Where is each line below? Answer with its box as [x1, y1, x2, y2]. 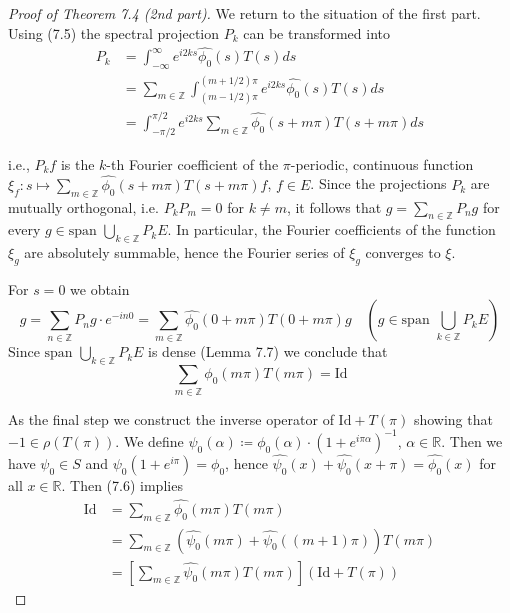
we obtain [70, 278, 130, 299]
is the [60, 153, 95, 174]
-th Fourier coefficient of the [106, 153, 279, 174]
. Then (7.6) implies [61, 474, 183, 495]
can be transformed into [243, 22, 391, 43]
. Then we [441, 430, 503, 451]
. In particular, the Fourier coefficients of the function [167, 219, 496, 240]
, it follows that [286, 196, 382, 217]
